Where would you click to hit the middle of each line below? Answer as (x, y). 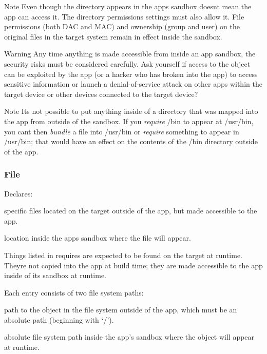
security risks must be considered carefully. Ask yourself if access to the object (127, 63)
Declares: (18, 193)
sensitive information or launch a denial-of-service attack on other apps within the (133, 84)
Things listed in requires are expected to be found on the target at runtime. (123, 255)
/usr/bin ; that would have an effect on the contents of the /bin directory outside (131, 141)
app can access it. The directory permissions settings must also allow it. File (124, 16)
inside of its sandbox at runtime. (55, 275)
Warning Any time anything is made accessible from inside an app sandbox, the (130, 54)
